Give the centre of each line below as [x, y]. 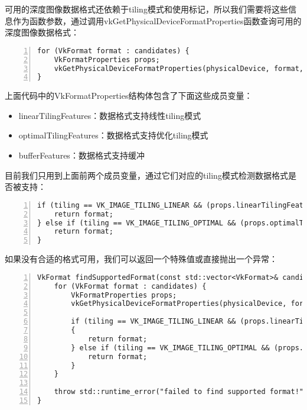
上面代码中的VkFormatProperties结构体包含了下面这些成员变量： [129, 96]
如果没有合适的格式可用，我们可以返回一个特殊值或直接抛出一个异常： [141, 259]
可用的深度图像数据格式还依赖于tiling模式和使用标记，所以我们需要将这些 [146, 9]
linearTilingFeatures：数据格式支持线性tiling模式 [110, 115]
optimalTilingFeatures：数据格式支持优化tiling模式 [113, 135]
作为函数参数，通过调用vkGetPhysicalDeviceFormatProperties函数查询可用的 [157, 20]
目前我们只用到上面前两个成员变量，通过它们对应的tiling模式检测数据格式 [146, 175]
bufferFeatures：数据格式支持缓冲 [81, 155]
